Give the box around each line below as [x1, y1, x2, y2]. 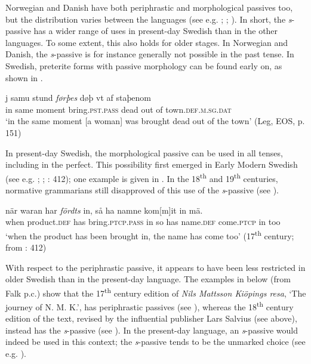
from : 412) [5, 241, 47, 253]
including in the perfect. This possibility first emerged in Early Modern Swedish [5, 158, 298, 171]
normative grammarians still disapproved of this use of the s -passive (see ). [5, 183, 279, 196]
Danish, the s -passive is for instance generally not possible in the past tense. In [5, 48, 294, 60]
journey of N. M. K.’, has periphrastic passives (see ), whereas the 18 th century [5, 299, 294, 313]
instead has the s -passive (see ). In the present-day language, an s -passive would [5, 323, 298, 336]
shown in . [5, 71, 43, 84]
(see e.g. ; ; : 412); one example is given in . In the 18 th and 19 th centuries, [5, 170, 278, 184]
